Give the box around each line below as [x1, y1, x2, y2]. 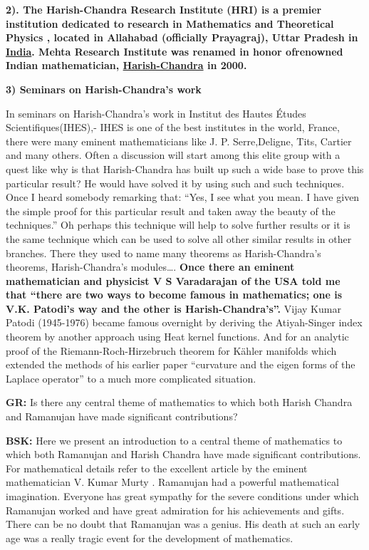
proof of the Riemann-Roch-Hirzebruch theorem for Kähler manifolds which [6, 343, 337, 358]
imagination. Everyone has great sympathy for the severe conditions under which [6, 489, 359, 503]
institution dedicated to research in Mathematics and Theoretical [6, 16, 334, 31]
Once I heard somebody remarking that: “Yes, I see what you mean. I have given [6, 190, 360, 204]
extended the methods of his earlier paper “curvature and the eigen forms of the [6, 357, 355, 372]
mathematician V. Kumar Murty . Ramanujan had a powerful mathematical [6, 474, 339, 489]
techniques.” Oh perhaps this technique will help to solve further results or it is [6, 217, 350, 232]
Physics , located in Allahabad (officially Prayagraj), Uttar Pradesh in [6, 30, 358, 45]
